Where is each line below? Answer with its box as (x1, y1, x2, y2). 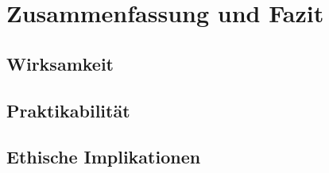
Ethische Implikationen (6, 144, 201, 169)
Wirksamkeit (6, 51, 114, 75)
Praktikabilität (6, 98, 130, 122)
